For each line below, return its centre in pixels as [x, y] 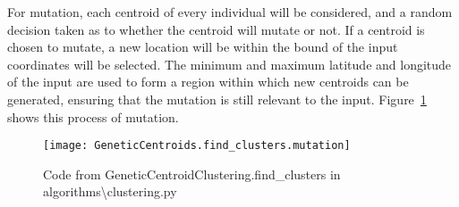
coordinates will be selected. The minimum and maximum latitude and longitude [229, 64]
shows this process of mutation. [93, 116]
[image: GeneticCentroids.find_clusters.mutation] [197, 146]
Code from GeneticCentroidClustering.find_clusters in [192, 174]
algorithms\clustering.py [110, 191]
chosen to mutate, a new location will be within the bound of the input [203, 47]
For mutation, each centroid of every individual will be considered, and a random [230, 12]
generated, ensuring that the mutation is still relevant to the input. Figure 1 [217, 99]
